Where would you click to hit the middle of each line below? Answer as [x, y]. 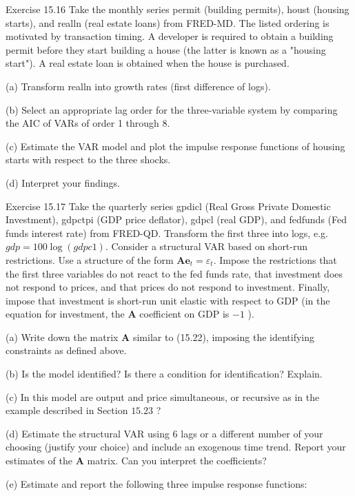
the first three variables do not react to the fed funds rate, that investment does [174, 273]
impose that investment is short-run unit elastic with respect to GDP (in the [168, 300]
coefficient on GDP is [184, 314]
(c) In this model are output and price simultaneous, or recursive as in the [163, 396]
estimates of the [39, 461]
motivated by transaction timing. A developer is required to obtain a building [170, 36]
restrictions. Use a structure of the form [90, 259]
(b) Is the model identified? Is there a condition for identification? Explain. [164, 374]
